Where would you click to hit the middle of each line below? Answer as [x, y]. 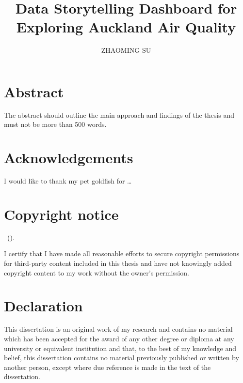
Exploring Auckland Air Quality [126, 27]
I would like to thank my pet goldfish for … [68, 181]
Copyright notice [61, 214]
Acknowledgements [69, 158]
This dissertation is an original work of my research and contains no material [118, 329]
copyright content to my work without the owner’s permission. [97, 272]
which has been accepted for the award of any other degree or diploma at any [119, 338]
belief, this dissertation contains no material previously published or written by [121, 358]
